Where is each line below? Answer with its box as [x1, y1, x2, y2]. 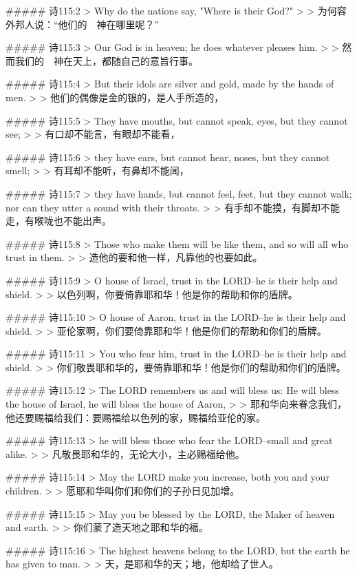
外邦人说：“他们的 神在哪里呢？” [6, 17, 160, 31]
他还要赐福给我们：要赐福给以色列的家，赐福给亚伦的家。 [6, 410, 266, 424]
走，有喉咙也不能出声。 [6, 213, 111, 228]
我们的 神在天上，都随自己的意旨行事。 [14, 53, 198, 67]
